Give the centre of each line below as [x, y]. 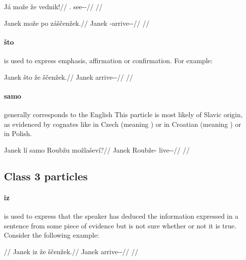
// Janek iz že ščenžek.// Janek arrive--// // [71, 251]
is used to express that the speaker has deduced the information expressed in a [121, 216]
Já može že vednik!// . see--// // [53, 6]
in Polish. [18, 133]
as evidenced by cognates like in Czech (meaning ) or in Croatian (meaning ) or [123, 124]
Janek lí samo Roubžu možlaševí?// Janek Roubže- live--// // [97, 149]
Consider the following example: [52, 235]
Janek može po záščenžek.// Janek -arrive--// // [77, 23]
